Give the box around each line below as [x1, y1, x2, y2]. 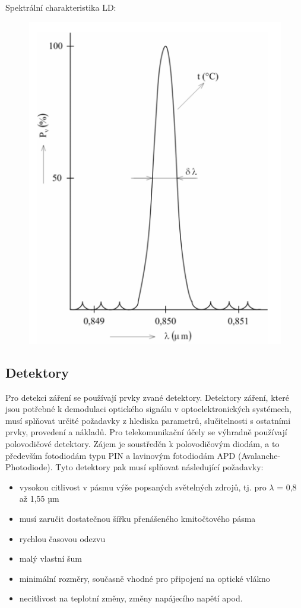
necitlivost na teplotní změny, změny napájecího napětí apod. [19, 592, 243, 604]
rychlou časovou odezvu [19, 532, 106, 544]
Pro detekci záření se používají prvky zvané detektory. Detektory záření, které [5, 391, 289, 403]
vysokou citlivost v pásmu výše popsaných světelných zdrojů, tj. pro [19, 480, 267, 493]
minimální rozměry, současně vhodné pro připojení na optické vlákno [19, 572, 270, 584]
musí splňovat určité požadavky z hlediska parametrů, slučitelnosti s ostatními [5, 414, 291, 426]
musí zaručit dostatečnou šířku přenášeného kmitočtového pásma [19, 512, 256, 524]
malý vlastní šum [19, 552, 82, 565]
